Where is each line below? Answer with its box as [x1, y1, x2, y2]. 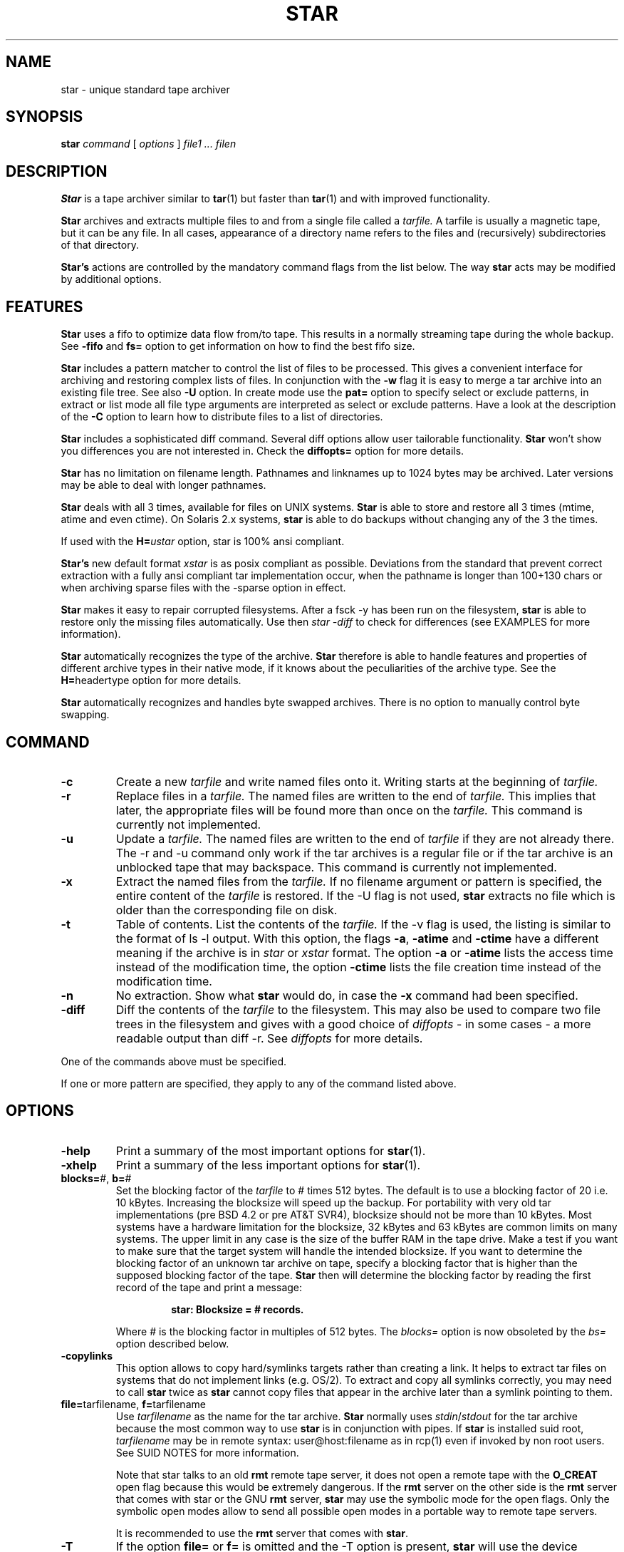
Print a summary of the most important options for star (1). [115, 1143, 426, 1158]
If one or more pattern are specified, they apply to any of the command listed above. [61, 1077, 457, 1090]
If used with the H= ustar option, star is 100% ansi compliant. [61, 535, 345, 548]
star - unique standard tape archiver [61, 83, 230, 95]
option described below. [115, 1337, 229, 1350]
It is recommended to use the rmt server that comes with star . [115, 1526, 408, 1539]
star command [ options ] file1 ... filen [61, 138, 236, 150]
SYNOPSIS [6, 108, 83, 126]
